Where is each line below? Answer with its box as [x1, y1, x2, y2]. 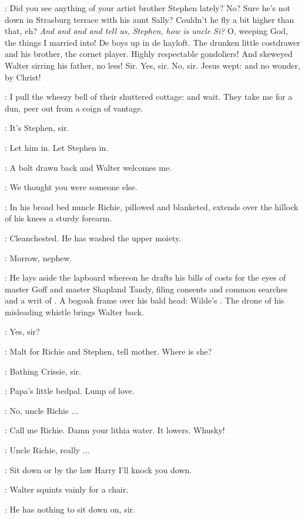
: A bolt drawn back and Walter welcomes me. [5, 161, 172, 173]
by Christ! [5, 70, 41, 83]
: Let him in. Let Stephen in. [5, 141, 109, 153]
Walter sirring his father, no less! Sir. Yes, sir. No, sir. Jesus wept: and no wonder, [5, 59, 300, 71]
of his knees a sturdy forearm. [5, 212, 112, 224]
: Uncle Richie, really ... [5, 444, 90, 456]
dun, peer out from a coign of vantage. [5, 102, 143, 114]
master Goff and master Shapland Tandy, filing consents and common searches [5, 282, 288, 295]
